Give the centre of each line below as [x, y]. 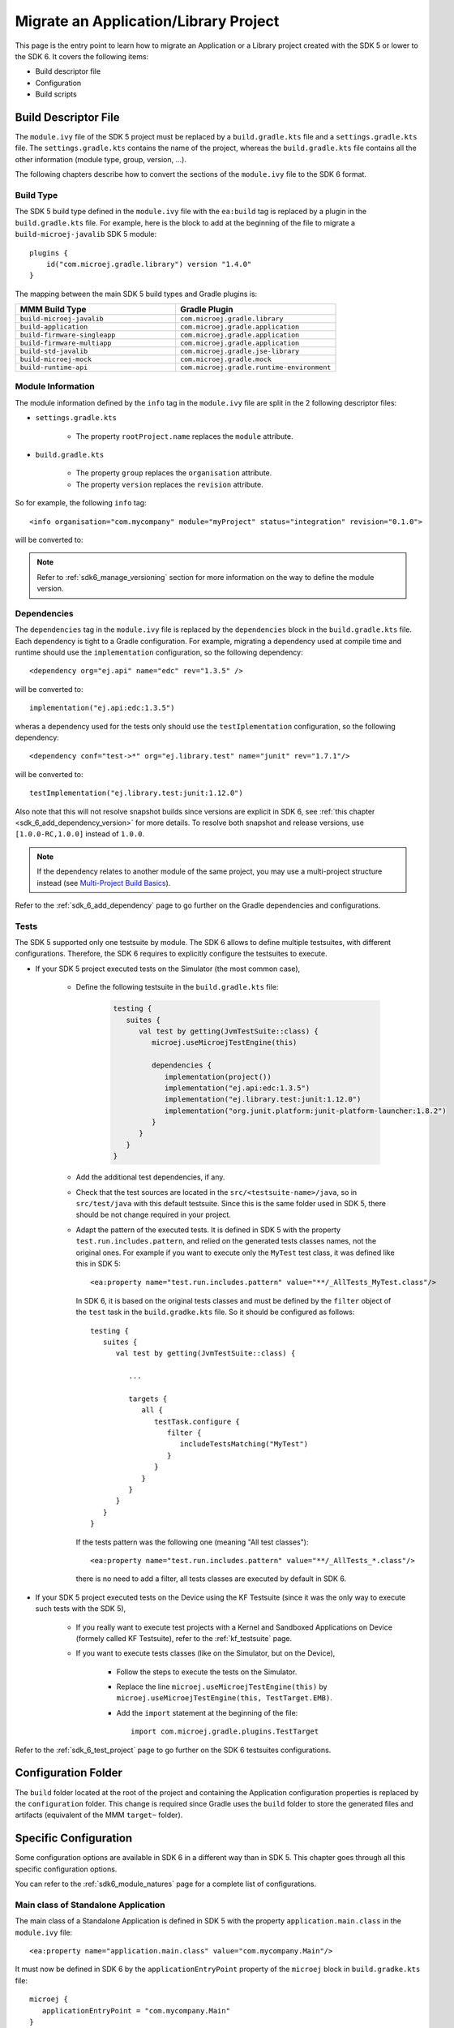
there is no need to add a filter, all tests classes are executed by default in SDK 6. [211, 1579]
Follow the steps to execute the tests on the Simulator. [207, 1672]
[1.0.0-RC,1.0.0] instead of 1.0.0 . [80, 834]
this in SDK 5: [98, 1263]
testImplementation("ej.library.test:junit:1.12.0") [136, 793]
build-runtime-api [54, 368]
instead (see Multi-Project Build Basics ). [104, 883]
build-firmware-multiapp [66, 344]
